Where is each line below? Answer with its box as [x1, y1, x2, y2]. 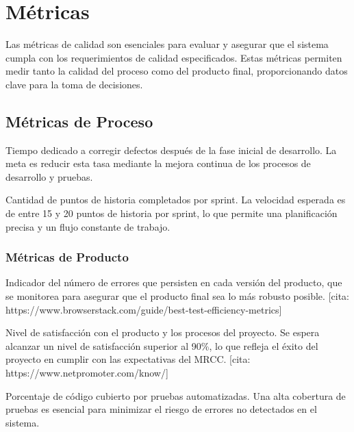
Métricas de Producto [5, 249, 129, 266]
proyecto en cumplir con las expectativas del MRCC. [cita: [5, 352, 251, 366]
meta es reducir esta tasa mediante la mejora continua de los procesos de [5, 156, 311, 170]
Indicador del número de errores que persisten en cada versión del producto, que [5, 275, 342, 290]
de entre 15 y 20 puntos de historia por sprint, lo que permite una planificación [5, 206, 338, 220]
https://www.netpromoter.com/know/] [5, 366, 168, 380]
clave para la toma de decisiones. [5, 77, 143, 91]
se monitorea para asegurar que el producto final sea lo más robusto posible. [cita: [5, 289, 349, 303]
